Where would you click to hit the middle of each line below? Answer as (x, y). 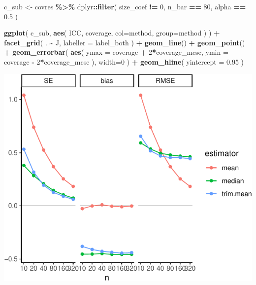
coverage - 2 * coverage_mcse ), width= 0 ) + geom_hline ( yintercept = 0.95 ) (124, 61)
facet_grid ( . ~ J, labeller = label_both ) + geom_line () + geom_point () (125, 42)
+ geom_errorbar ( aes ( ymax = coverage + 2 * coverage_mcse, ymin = (116, 52)
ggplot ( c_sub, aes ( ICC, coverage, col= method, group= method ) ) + (112, 33)
